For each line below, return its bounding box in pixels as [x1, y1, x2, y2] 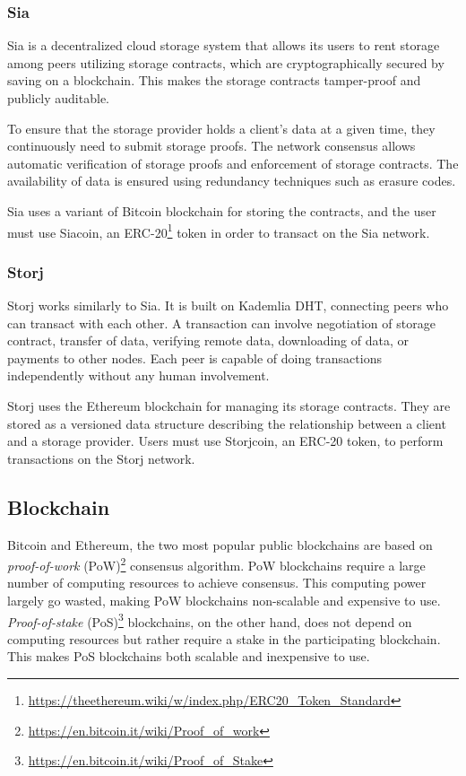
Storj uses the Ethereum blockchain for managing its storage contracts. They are [7, 397, 451, 414]
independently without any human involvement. [7, 366, 270, 385]
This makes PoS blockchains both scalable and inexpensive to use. [7, 647, 370, 666]
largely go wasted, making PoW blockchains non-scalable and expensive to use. [7, 591, 441, 610]
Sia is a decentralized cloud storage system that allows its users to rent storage [7, 36, 440, 55]
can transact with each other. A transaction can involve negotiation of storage [7, 313, 436, 332]
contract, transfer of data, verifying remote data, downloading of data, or [7, 331, 409, 350]
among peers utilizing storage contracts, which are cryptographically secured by [7, 53, 444, 72]
